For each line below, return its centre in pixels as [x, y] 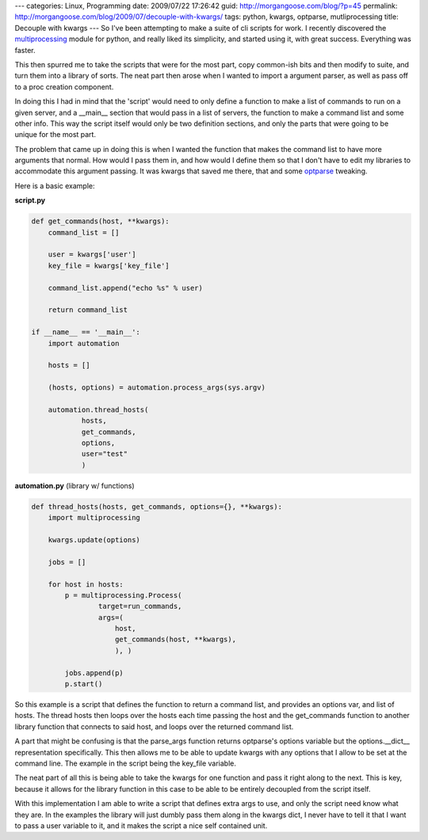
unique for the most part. [55, 135]
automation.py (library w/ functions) [75, 485]
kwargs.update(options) [94, 540]
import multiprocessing [94, 518]
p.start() [84, 684]
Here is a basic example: [55, 185]
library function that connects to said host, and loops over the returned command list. [154, 726]
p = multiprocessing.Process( [123, 595]
